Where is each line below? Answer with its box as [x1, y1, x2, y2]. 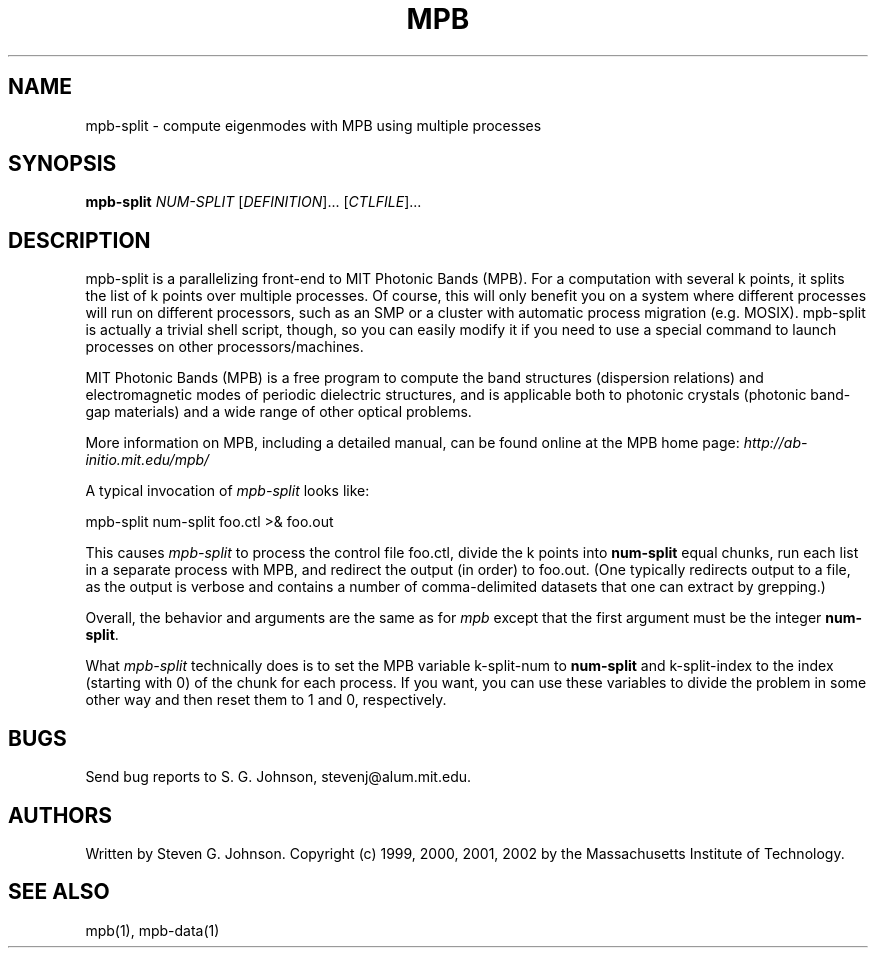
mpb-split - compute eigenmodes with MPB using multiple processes [85, 116, 542, 134]
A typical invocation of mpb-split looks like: [85, 482, 370, 500]
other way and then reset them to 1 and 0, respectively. [85, 691, 447, 709]
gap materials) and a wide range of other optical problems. [85, 403, 472, 421]
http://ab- [743, 434, 808, 452]
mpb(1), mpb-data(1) [85, 921, 220, 939]
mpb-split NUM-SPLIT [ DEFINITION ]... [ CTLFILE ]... [85, 193, 422, 211]
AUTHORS [8, 802, 113, 828]
